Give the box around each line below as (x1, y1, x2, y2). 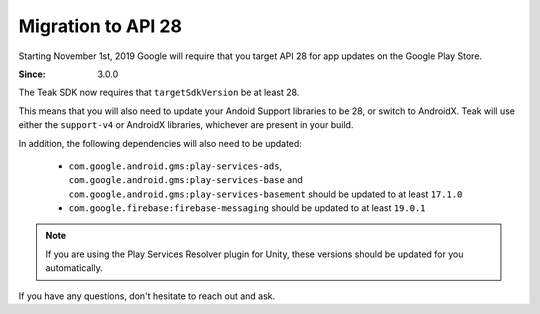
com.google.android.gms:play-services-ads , (68, 160, 283, 172)
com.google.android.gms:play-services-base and (68, 174, 304, 186)
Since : (18, 68, 46, 80)
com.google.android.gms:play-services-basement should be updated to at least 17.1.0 (68, 188, 463, 200)
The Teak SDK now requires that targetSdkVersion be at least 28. (18, 86, 300, 99)
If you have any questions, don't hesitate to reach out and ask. (18, 290, 276, 302)
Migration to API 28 (18, 15, 182, 37)
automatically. (45, 262, 104, 274)
